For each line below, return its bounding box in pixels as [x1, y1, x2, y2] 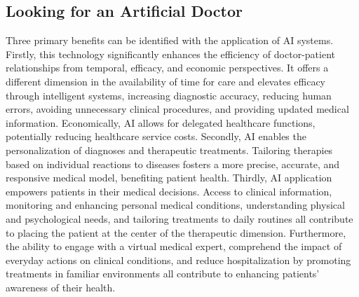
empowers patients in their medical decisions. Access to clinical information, [6, 184, 332, 198]
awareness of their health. [6, 279, 116, 294]
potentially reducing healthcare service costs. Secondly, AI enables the [6, 129, 306, 144]
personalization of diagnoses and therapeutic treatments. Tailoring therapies [6, 142, 333, 157]
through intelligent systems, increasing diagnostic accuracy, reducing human [6, 88, 332, 102]
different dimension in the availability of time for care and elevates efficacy [6, 74, 326, 88]
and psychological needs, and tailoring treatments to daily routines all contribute [6, 211, 353, 226]
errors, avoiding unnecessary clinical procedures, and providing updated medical [6, 102, 349, 116]
